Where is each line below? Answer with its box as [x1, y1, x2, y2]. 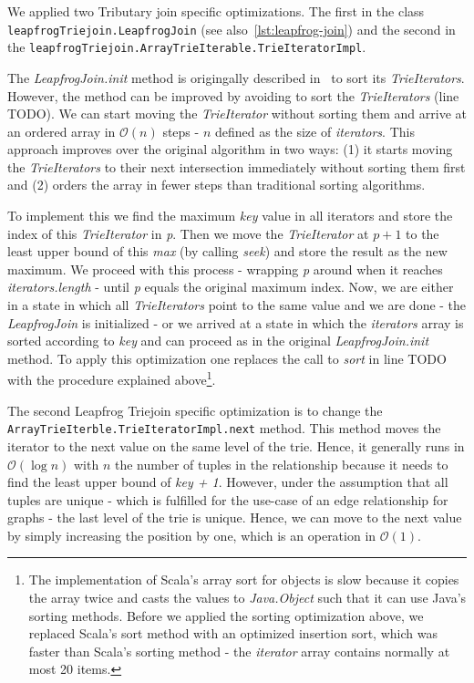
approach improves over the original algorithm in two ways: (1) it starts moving [7, 140, 453, 159]
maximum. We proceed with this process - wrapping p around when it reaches [7, 259, 443, 278]
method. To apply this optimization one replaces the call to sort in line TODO [7, 348, 447, 367]
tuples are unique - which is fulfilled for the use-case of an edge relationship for [7, 490, 448, 509]
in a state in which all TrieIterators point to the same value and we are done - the [7, 295, 467, 315]
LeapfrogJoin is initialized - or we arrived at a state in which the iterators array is [7, 313, 464, 332]
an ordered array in [7, 121, 116, 140]
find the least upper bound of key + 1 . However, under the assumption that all [7, 472, 448, 492]
